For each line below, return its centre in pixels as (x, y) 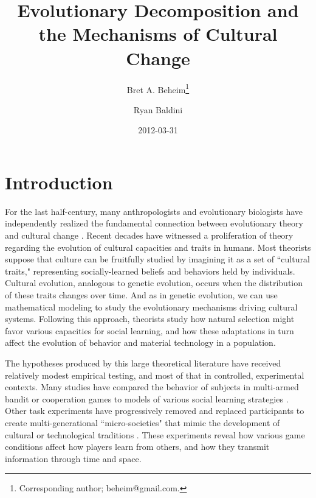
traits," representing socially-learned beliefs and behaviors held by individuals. (150, 271)
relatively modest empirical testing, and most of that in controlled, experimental (155, 375)
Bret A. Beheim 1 (158, 88)
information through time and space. (73, 458)
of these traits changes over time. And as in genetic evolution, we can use (141, 295)
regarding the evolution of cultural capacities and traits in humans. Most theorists (158, 247)
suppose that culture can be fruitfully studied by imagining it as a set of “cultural (157, 259)
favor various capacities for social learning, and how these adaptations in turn (149, 330)
